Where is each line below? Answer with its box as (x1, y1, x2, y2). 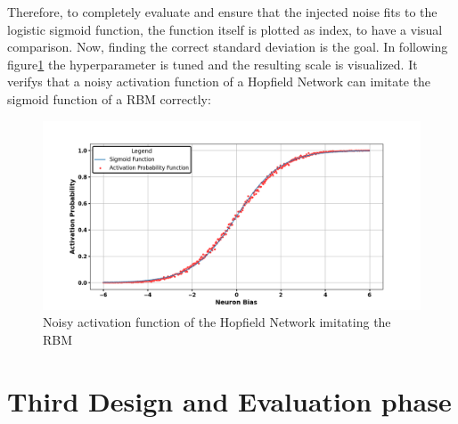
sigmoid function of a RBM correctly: (7, 89, 211, 108)
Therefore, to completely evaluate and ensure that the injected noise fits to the (7, 3, 438, 20)
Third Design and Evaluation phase (7, 382, 452, 419)
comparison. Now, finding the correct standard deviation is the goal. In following (7, 37, 448, 56)
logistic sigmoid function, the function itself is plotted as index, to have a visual (7, 20, 443, 38)
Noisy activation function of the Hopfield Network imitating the (43, 313, 391, 331)
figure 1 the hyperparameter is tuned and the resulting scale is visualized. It (7, 54, 418, 73)
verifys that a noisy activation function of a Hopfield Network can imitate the (7, 72, 431, 91)
